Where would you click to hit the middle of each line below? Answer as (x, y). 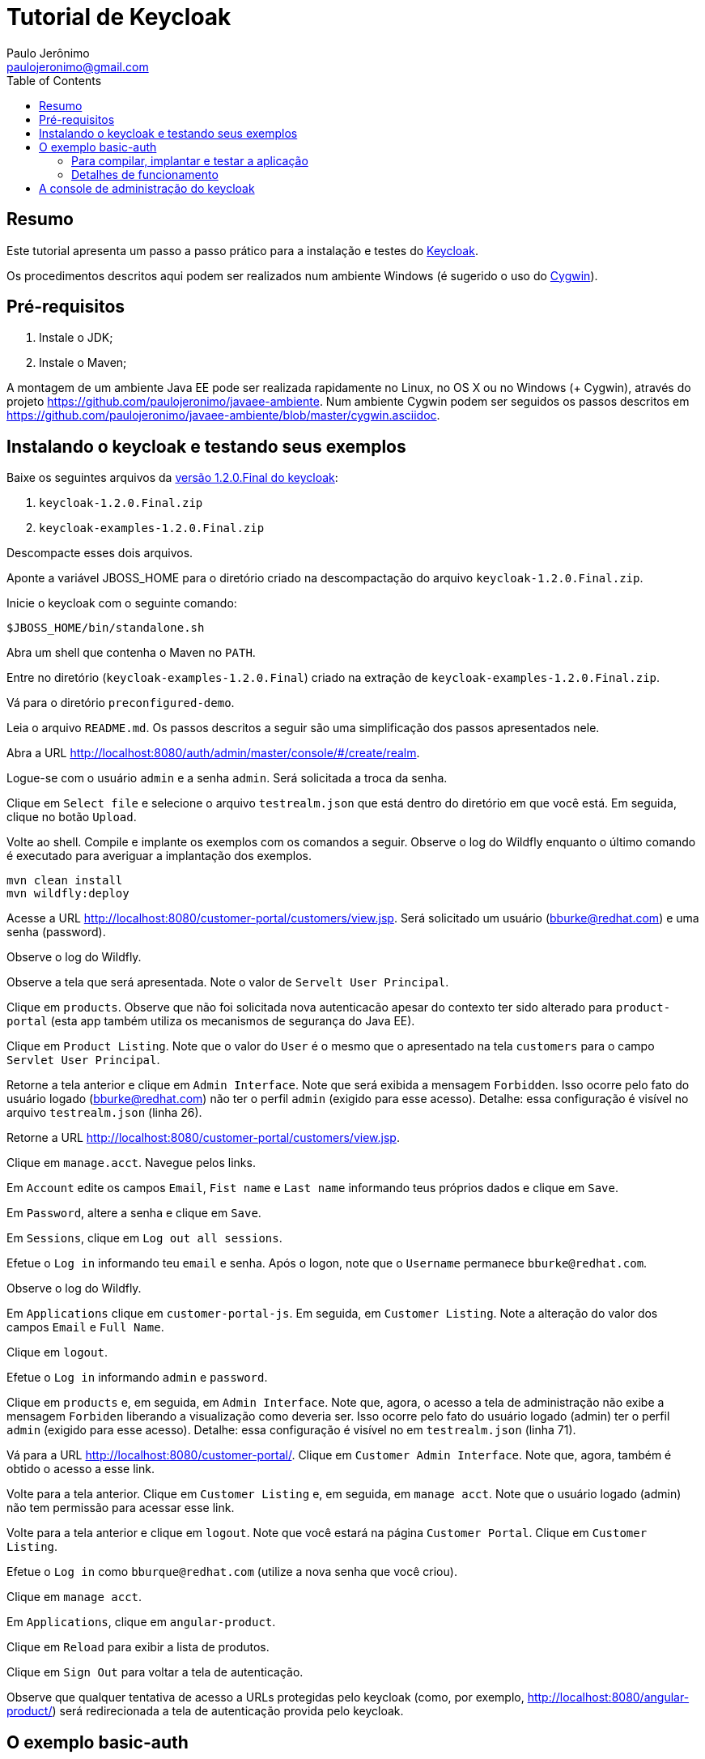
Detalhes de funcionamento (145, 174)
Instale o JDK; (76, 338)
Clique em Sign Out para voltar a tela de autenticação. (155, 1672)
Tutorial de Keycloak (119, 17)
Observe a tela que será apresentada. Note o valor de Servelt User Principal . (228, 982)
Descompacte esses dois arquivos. (100, 553)
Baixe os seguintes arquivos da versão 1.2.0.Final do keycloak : (172, 478)
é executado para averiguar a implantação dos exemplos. (159, 856)
